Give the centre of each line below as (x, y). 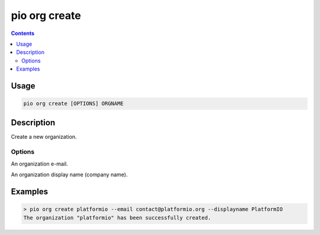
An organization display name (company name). (69, 174)
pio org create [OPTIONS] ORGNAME (73, 104)
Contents (23, 33)
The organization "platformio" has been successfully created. (117, 217)
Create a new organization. (44, 136)
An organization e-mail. (39, 164)
